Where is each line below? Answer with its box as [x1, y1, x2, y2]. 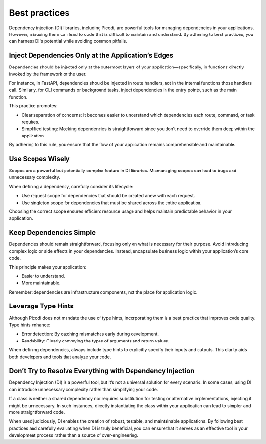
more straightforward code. [9, 409, 65, 415]
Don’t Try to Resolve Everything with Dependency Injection [9, 367, 195, 375]
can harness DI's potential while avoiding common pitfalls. [9, 38, 128, 44]
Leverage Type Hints [9, 302, 74, 310]
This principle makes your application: [9, 264, 87, 270]
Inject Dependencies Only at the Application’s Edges [9, 51, 174, 60]
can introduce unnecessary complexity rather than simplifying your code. [9, 386, 158, 392]
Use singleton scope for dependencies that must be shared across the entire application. [21, 200, 202, 205]
